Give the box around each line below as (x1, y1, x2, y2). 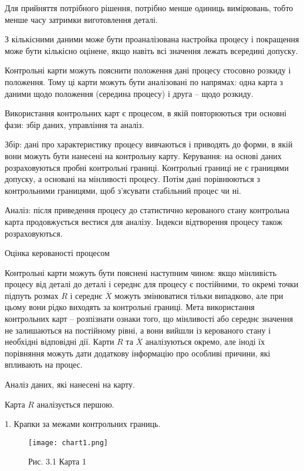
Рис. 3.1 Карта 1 (28, 455, 86, 467)
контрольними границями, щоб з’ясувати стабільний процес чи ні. (5, 184, 241, 196)
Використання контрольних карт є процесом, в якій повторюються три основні (5, 107, 287, 119)
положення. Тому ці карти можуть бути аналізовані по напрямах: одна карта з (5, 75, 283, 88)
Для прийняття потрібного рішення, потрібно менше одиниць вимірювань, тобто (5, 2, 293, 14)
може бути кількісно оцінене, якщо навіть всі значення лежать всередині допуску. (5, 44, 298, 56)
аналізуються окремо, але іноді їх (145, 335, 265, 348)
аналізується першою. (36, 398, 114, 410)
